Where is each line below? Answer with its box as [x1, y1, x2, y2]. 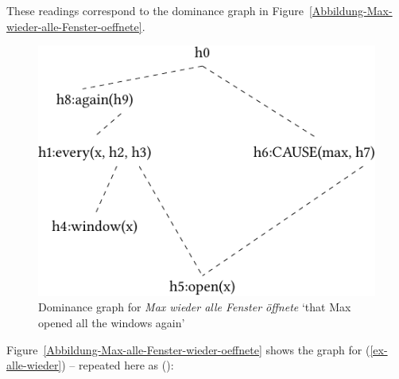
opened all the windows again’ [38, 314, 185, 330]
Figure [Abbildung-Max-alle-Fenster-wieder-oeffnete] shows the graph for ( [6, 341, 370, 358]
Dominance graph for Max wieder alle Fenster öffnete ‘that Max [38, 299, 351, 315]
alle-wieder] [6, 357, 62, 373]
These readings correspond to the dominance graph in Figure [6, 2, 304, 18]
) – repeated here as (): [61, 357, 174, 373]
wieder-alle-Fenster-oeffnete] [6, 18, 142, 34]
